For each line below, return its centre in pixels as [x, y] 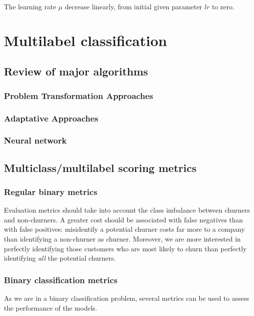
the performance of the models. [51, 307]
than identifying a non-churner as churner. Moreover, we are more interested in [122, 239]
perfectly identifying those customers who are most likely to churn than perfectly [125, 248]
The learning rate [30, 6]
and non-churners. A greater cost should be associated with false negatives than [124, 219]
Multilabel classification [86, 40]
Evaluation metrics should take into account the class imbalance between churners [127, 210]
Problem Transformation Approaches [79, 95]
